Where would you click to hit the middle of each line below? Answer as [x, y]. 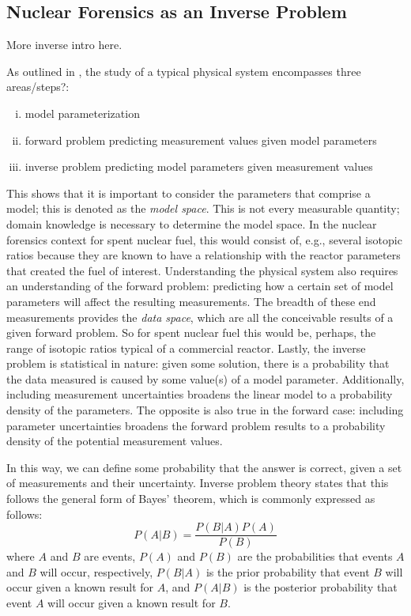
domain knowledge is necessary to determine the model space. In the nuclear [192, 223]
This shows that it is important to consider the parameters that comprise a [189, 193]
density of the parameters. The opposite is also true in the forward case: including [205, 410]
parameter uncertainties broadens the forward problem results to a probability [196, 425]
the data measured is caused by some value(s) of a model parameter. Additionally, [205, 378]
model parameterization [82, 113]
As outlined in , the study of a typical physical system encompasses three [184, 71]
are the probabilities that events [315, 556]
